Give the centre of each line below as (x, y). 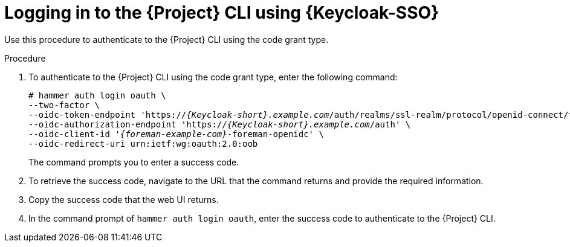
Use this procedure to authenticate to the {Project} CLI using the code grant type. (167, 39)
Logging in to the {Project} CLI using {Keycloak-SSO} (222, 13)
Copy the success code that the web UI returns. (124, 199)
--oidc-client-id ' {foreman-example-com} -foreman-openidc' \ (176, 134)
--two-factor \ (64, 105)
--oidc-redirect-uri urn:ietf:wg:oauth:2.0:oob (143, 143)
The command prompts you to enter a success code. (134, 162)
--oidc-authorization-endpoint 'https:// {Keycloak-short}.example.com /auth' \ (220, 124)
